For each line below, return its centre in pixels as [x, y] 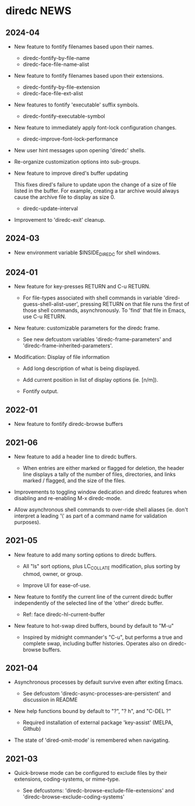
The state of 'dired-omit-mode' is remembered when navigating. [92, 740]
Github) [32, 729]
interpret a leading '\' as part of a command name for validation [90, 516]
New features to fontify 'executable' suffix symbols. [76, 105]
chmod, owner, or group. [53, 574]
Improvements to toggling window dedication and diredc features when [100, 492]
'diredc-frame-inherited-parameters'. [68, 346]
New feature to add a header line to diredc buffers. [75, 457]
